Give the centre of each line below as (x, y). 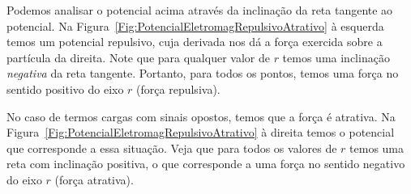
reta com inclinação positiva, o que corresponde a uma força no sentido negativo (206, 164)
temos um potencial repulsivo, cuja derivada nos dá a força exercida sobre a (195, 42)
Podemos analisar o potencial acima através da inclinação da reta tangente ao (200, 10)
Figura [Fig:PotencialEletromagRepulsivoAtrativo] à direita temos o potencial (201, 132)
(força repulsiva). (178, 89)
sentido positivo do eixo (65, 89)
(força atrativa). (94, 179)
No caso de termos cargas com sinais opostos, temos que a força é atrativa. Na (201, 116)
